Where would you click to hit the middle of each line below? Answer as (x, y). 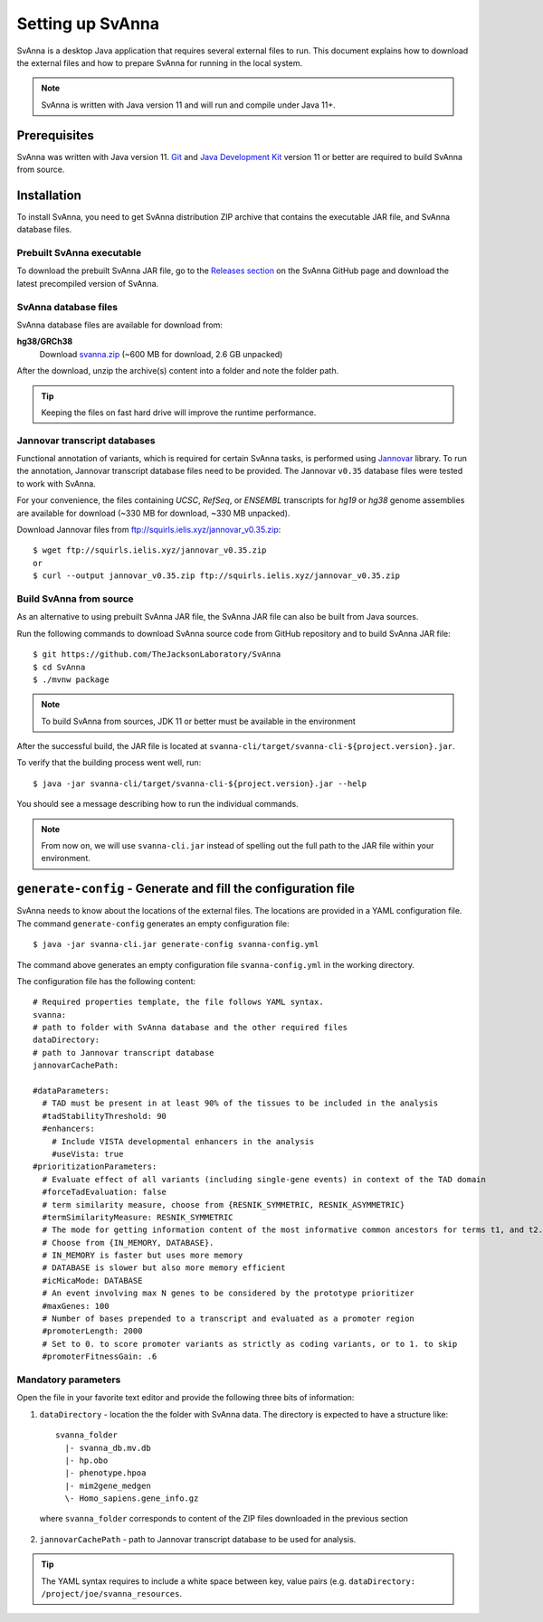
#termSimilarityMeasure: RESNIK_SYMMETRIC (138, 1217)
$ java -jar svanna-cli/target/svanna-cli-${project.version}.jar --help (200, 783)
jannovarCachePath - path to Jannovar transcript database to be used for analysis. (198, 1539)
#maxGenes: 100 (76, 1306)
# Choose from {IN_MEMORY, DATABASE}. (128, 1243)
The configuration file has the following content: (106, 981)
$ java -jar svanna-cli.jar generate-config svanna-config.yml (176, 944)
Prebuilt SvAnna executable (79, 253)
